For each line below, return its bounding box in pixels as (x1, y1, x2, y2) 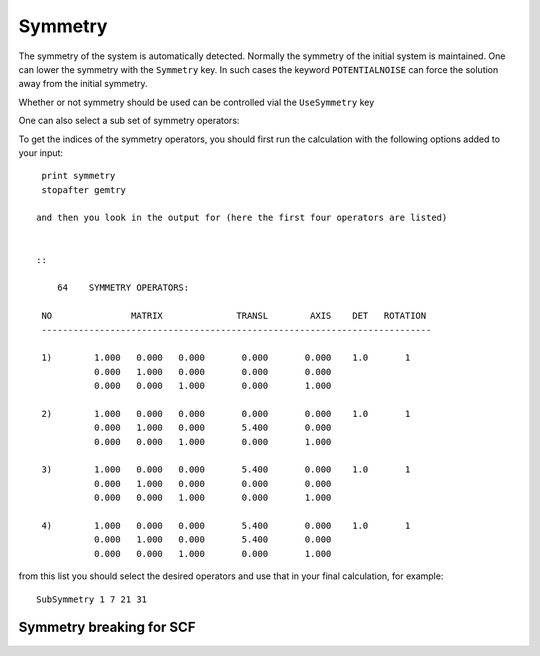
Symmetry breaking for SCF (18, 619, 196, 636)
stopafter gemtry (41, 184, 127, 195)
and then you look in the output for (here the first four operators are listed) (36, 212, 448, 224)
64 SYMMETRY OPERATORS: (56, 282, 190, 294)
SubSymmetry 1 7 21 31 (36, 593, 148, 605)
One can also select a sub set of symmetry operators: (18, 115, 240, 127)
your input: (18, 146, 64, 159)
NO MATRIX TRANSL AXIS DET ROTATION (41, 310, 427, 322)
